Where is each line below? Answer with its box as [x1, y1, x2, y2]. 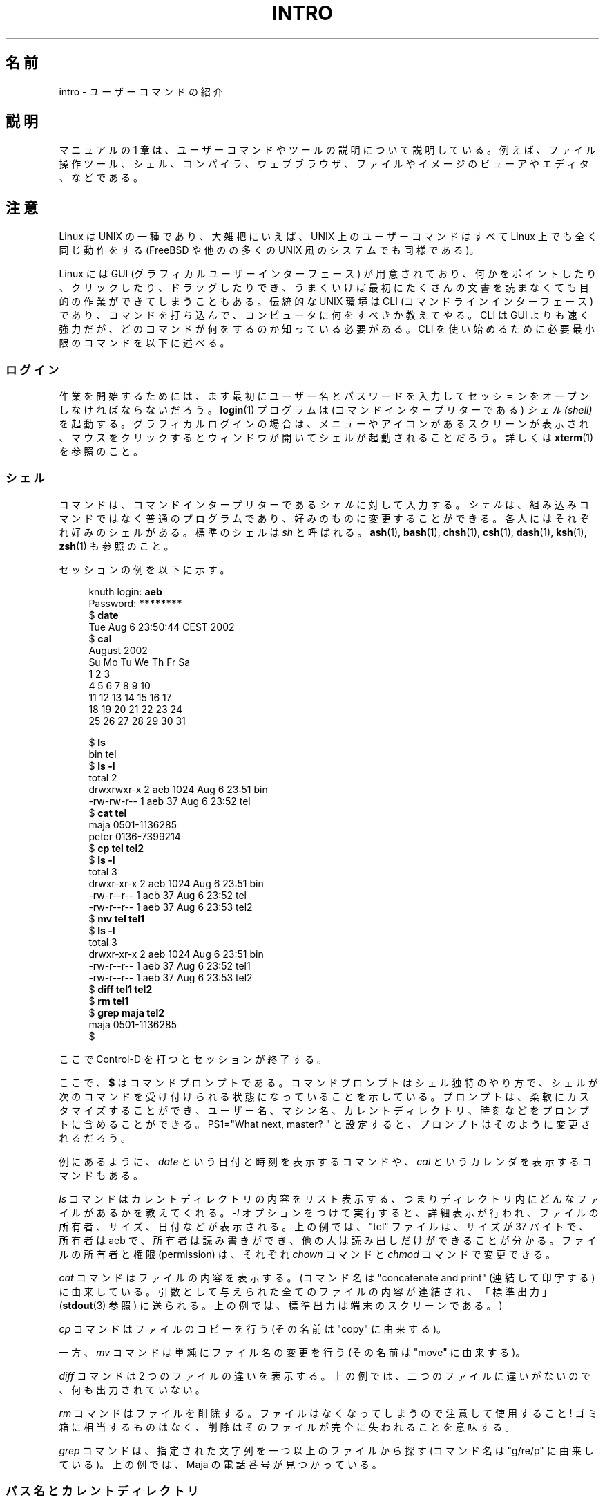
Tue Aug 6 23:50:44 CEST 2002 [88, 620, 235, 633]
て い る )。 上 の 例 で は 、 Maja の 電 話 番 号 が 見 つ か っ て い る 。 [59, 1458, 382, 1470]
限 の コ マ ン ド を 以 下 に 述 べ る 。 [59, 337, 230, 349]
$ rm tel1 [88, 994, 129, 1007]
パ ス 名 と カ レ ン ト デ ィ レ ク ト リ [6, 1484, 199, 1499]
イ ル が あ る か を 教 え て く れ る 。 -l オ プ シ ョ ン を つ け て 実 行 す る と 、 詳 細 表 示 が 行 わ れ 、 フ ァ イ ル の [59, 1206, 599, 1218]
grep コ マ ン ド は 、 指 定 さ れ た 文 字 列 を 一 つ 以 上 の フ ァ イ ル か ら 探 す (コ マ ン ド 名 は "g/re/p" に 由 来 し [59, 1444, 594, 1456]
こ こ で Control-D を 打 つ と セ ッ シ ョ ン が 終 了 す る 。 [59, 1053, 327, 1065]
